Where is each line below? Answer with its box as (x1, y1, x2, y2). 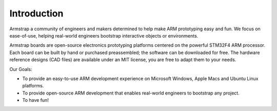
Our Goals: (9, 66, 32, 72)
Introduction (9, 8, 64, 19)
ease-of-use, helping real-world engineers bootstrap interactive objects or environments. (9, 32, 199, 39)
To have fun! (22, 97, 49, 103)
